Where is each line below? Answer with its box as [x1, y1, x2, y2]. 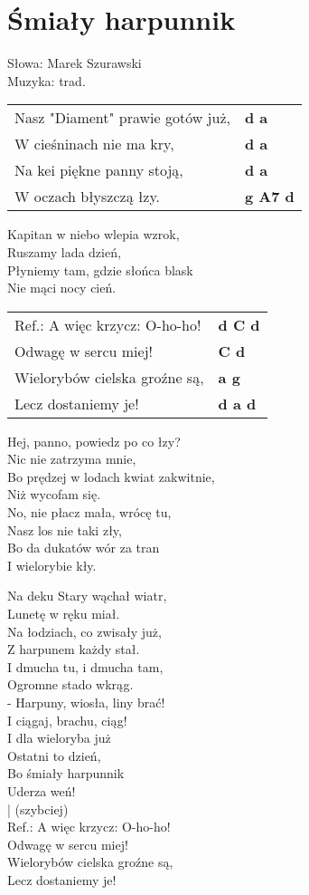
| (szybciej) [7, 799, 69, 818]
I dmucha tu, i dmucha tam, [7, 657, 164, 676]
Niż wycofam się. [7, 485, 101, 504]
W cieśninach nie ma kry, [14, 133, 174, 155]
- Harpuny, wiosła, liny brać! [7, 693, 165, 711]
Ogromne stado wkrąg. [7, 675, 134, 694]
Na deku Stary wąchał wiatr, [7, 586, 167, 605]
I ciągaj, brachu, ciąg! [7, 710, 127, 729]
